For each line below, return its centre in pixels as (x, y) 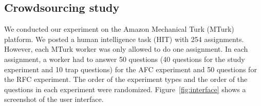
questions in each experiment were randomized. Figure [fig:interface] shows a (125, 89)
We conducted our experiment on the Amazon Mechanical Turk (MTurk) (119, 29)
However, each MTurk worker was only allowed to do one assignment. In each (126, 49)
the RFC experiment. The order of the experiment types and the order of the (126, 79)
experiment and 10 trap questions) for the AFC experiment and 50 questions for (130, 69)
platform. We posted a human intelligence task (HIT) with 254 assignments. (124, 39)
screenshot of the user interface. (54, 99)
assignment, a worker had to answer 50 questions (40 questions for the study (125, 59)
